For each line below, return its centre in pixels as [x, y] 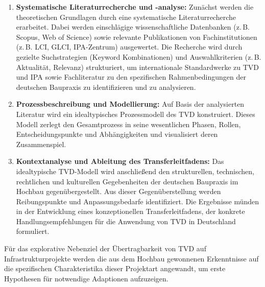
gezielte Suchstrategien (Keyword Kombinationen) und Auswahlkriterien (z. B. [139, 56]
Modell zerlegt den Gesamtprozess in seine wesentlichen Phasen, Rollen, [128, 124]
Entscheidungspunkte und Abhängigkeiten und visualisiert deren [117, 134]
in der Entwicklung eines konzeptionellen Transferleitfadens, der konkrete [130, 211]
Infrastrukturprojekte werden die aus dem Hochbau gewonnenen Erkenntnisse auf [131, 258]
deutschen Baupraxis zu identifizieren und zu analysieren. [106, 87]
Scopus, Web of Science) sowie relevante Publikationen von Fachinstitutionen [137, 37]
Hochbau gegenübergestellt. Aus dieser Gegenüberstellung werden [118, 191]
